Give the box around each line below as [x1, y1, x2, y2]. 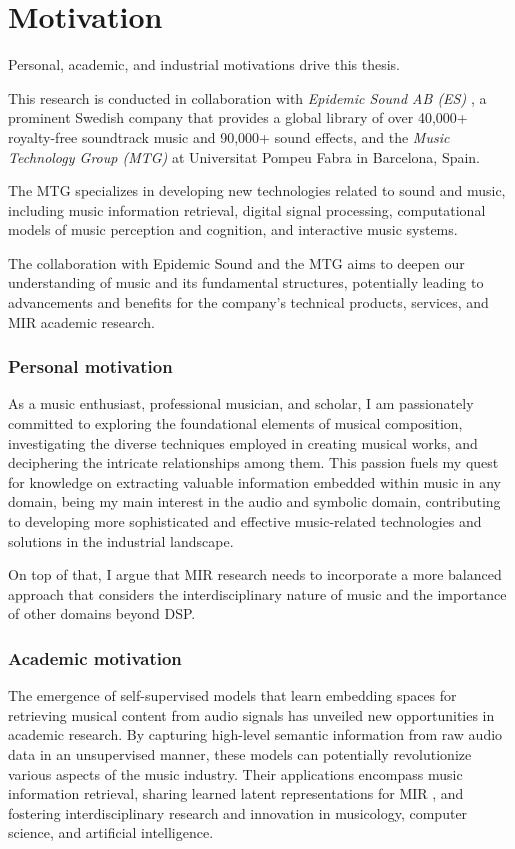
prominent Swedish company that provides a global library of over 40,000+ [8, 107, 468, 128]
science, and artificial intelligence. [8, 822, 214, 843]
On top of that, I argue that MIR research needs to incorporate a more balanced [8, 564, 502, 585]
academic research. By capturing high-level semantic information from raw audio [8, 724, 503, 745]
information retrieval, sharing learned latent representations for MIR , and [8, 783, 464, 804]
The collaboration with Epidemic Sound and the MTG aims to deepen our [8, 252, 465, 273]
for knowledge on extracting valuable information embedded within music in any [8, 471, 501, 492]
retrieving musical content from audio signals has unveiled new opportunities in [8, 704, 495, 725]
